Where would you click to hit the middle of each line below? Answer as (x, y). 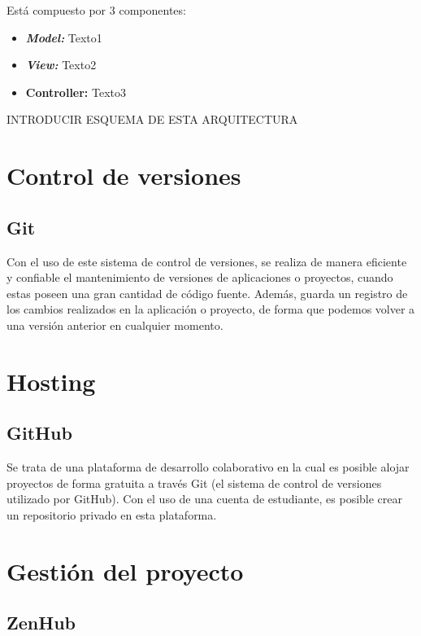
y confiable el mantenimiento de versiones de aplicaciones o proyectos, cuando (200, 277)
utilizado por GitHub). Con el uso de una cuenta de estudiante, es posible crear (205, 499)
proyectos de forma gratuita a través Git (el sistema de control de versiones (194, 482)
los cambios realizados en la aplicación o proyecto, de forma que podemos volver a (211, 309)
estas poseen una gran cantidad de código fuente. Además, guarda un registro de (207, 293)
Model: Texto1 (64, 37)
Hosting (51, 381)
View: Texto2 (61, 65)
